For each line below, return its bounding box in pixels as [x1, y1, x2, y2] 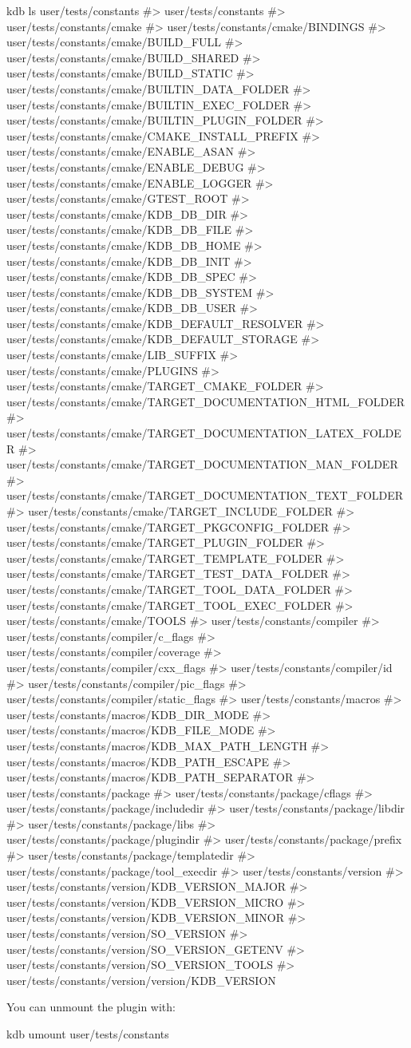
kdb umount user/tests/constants [6, 1026, 169, 1042]
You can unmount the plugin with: [6, 999, 176, 1015]
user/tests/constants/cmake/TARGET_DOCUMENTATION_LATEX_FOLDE [6, 425, 401, 441]
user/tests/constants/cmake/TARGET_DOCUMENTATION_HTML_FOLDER [6, 393, 405, 409]
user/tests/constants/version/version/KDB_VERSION [6, 971, 276, 988]
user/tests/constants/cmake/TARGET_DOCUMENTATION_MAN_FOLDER [6, 456, 398, 473]
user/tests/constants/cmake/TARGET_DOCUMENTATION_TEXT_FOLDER [6, 487, 404, 504]
